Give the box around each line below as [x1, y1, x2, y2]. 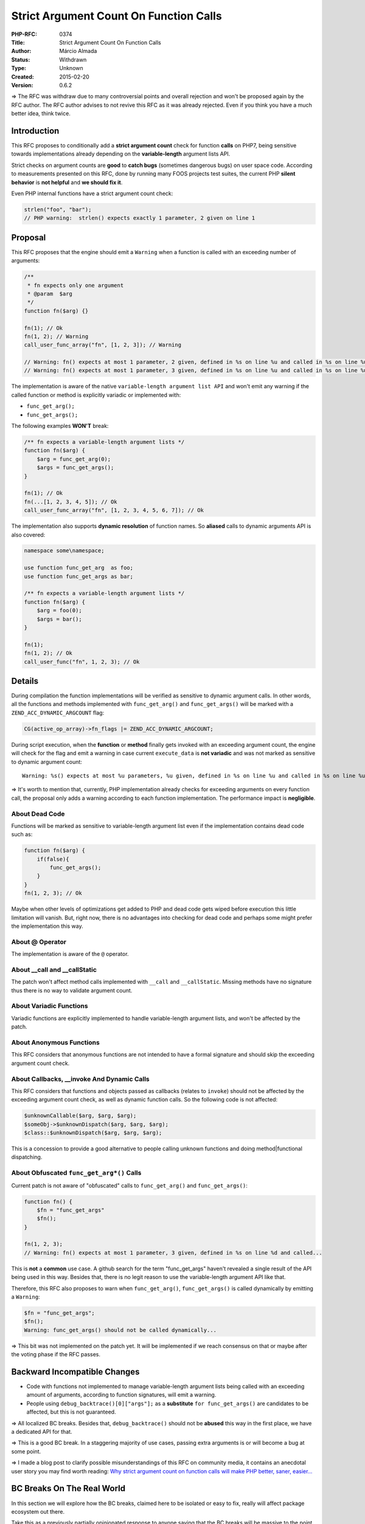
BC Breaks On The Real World [11, 1483, 126, 1494]
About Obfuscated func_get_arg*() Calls [11, 1169, 142, 1177]
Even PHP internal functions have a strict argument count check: [11, 190, 173, 197]
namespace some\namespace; [24, 547, 105, 554]
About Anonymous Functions [11, 1038, 100, 1047]
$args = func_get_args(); [36, 464, 114, 471]
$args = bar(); [36, 616, 82, 622]
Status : [11, 55, 30, 63]
